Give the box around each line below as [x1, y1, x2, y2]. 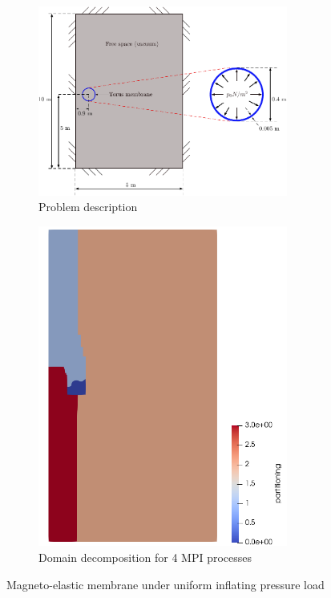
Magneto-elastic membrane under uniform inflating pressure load [6, 576, 325, 592]
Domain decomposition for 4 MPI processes [38, 549, 252, 566]
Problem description [38, 198, 138, 215]
